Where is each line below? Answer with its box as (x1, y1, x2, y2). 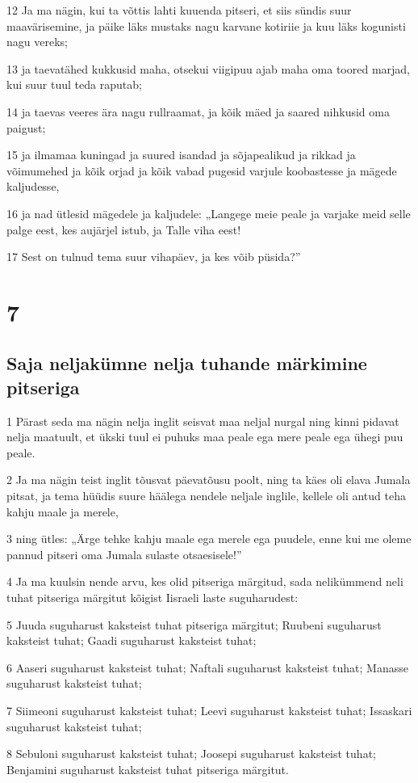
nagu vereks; (6, 33, 68, 50)
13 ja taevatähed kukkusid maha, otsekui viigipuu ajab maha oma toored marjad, (6, 60, 411, 77)
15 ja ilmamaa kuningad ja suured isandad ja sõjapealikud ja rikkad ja (6, 146, 356, 163)
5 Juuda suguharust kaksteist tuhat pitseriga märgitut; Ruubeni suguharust (6, 616, 382, 633)
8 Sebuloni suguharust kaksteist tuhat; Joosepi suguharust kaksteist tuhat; (6, 745, 376, 762)
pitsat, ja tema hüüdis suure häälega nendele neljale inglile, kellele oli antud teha (6, 487, 406, 504)
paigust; (6, 119, 46, 136)
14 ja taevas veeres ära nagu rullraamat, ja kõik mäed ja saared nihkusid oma (6, 103, 390, 120)
